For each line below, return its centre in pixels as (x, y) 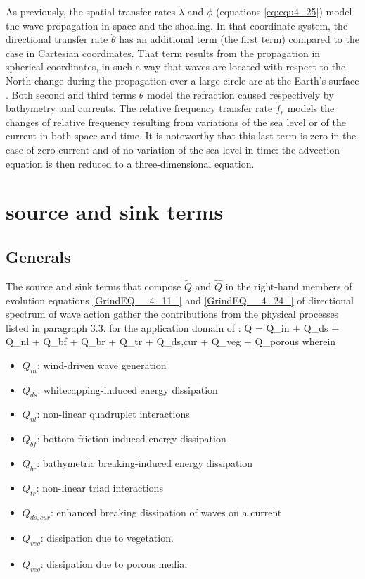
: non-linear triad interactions (100, 487)
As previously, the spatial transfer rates (91, 11)
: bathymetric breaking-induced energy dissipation (145, 463)
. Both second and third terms (71, 94)
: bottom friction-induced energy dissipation (132, 438)
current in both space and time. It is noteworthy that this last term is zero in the (181, 136)
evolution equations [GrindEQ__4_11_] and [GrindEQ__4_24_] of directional (180, 300)
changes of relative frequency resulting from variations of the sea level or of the (176, 122)
